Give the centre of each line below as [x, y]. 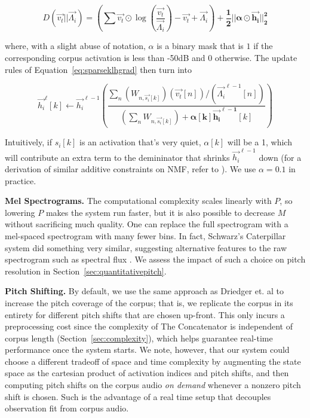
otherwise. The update [256, 57]
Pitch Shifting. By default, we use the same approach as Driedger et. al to [144, 291]
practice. [21, 180]
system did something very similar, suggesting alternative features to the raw [146, 247]
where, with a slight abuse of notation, [75, 46]
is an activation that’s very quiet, [140, 142]
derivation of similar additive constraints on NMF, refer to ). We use [131, 168]
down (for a [280, 157]
